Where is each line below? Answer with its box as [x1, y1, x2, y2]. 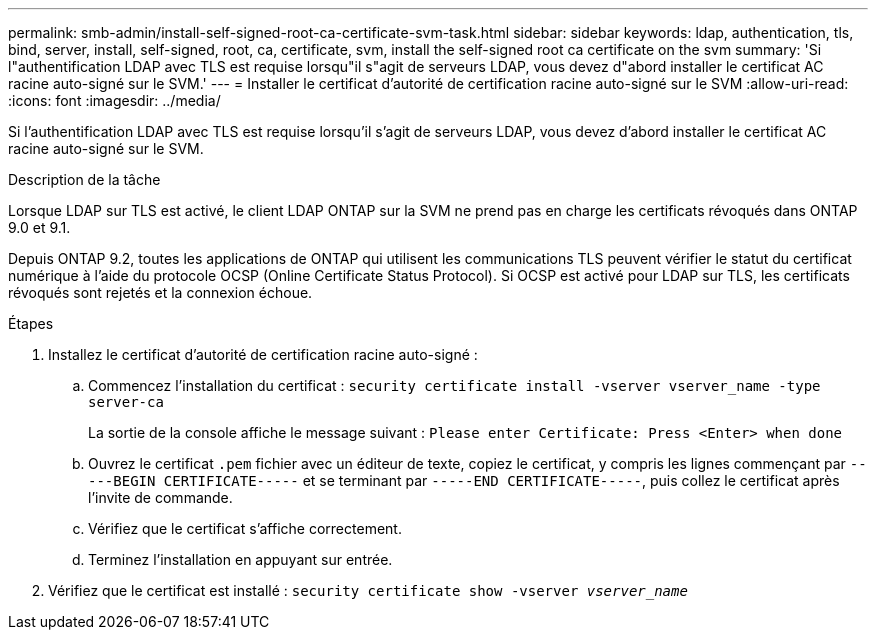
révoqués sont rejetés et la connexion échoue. [8, 284, 313, 301]
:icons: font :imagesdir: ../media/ [8, 92, 221, 109]
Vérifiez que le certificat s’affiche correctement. [88, 520, 402, 537]
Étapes [8, 315, 54, 332]
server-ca [88, 394, 164, 410]
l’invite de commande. [88, 489, 233, 506]
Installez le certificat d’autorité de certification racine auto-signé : [48, 346, 478, 363]
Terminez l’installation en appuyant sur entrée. [88, 551, 393, 568]
